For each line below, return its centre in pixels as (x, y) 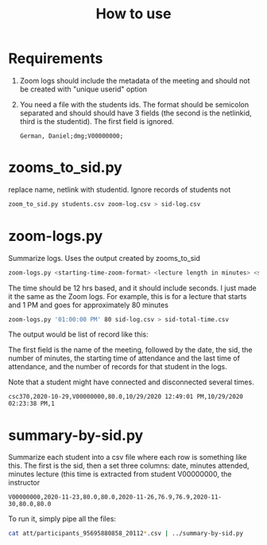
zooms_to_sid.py (66, 167)
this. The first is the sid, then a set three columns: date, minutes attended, (129, 465)
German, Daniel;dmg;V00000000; (72, 136)
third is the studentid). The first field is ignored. (97, 121)
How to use (133, 14)
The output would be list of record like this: (78, 334)
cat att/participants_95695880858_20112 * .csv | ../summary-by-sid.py (126, 534)
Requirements (56, 58)
